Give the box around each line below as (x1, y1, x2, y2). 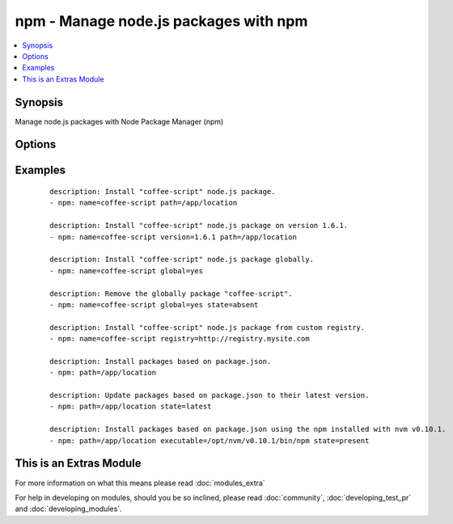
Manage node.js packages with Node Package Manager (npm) (15, 116, 224, 126)
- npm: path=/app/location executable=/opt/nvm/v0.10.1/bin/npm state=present (49, 436, 370, 445)
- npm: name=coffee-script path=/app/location (49, 198, 238, 208)
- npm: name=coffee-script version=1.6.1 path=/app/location (49, 232, 297, 242)
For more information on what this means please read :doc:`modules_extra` (15, 478, 266, 488)
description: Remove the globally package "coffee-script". (49, 289, 293, 298)
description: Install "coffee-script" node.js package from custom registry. (49, 323, 366, 332)
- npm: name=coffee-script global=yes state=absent (49, 300, 259, 309)
